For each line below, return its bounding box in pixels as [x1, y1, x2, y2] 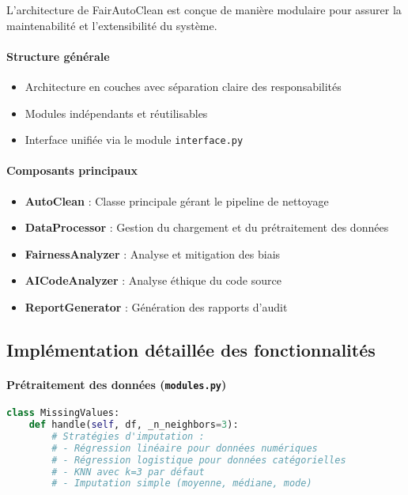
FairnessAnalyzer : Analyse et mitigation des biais [25, 245, 281, 262]
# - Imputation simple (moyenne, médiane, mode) [51, 478, 312, 489]
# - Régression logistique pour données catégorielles [51, 454, 346, 466]
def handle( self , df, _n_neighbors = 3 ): [28, 419, 239, 431]
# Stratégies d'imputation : [51, 430, 205, 442]
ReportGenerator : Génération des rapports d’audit [25, 299, 288, 315]
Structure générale [6, 47, 110, 64]
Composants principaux [6, 162, 138, 179]
